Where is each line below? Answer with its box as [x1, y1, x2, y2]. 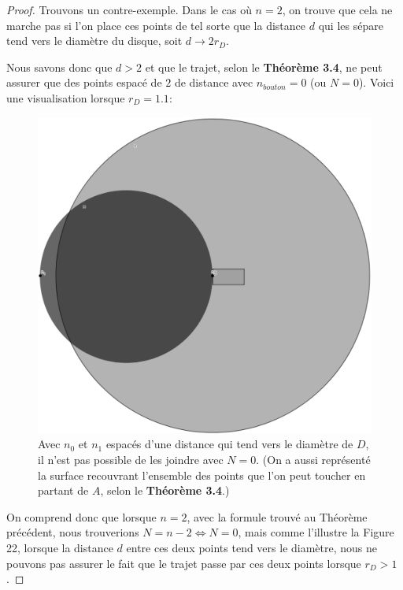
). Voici [358, 74, 394, 91]
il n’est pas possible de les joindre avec [38, 451, 224, 467]
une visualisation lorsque [6, 89, 125, 106]
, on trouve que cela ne [282, 2, 393, 17]
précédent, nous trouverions [6, 524, 139, 540]
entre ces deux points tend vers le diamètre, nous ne [126, 539, 378, 555]
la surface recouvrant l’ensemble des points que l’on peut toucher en [38, 466, 366, 483]
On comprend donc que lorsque [6, 508, 157, 525]
